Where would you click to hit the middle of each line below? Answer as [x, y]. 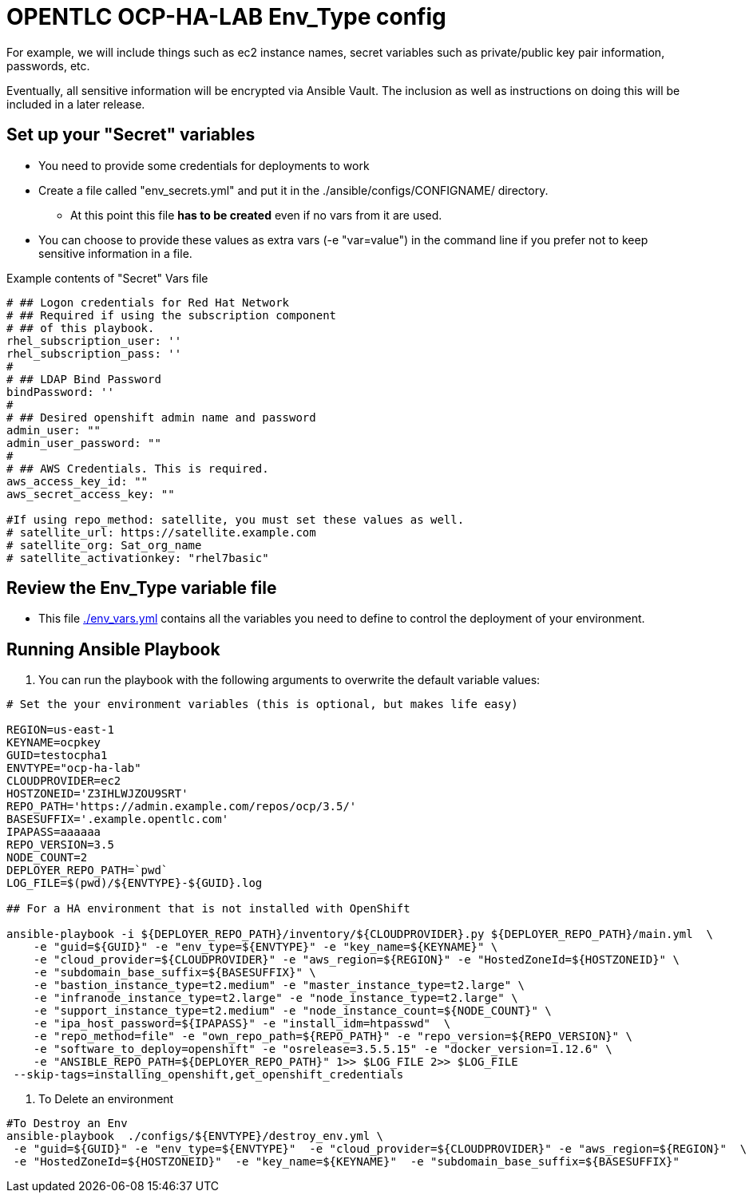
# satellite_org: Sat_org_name [104, 545]
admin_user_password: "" [84, 443]
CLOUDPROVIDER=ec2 [64, 781]
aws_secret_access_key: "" [91, 494]
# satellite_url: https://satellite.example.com [161, 532]
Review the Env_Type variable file [142, 588]
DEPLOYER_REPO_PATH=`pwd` [87, 871]
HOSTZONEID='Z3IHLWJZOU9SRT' [97, 794]
